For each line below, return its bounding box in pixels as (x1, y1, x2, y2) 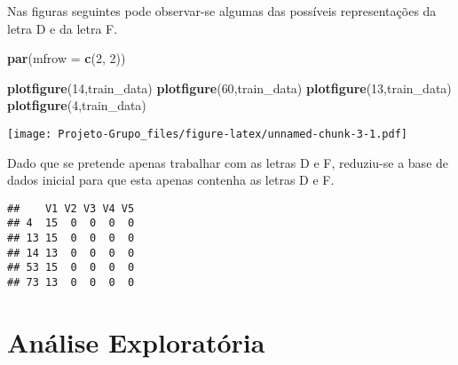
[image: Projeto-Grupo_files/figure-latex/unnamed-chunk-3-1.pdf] (7, 127, 408, 140)
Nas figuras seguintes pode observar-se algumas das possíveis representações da (7, 2, 437, 20)
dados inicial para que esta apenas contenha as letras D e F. (7, 171, 335, 189)
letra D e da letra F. (7, 19, 118, 37)
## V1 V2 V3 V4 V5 (7, 202, 135, 215)
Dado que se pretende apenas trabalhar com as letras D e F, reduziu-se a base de (7, 153, 449, 171)
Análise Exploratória (7, 323, 265, 360)
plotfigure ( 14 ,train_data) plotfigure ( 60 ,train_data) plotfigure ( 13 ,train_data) (7, 78, 452, 97)
